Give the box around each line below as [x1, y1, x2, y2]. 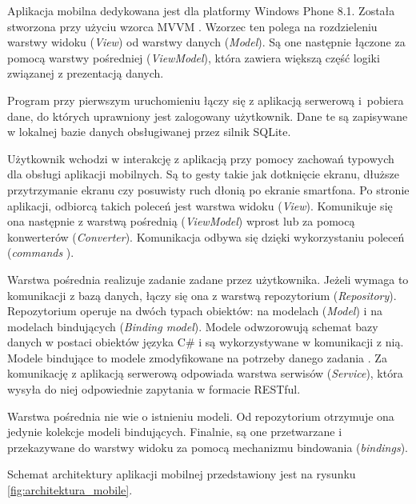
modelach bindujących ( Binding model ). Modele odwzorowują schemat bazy [7, 318, 378, 334]
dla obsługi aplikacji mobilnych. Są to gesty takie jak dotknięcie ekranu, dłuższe [7, 166, 399, 182]
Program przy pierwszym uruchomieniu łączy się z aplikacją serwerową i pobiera [7, 91, 404, 108]
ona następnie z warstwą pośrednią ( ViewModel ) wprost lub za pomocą [7, 213, 355, 230]
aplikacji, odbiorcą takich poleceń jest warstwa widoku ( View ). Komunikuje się [7, 197, 393, 214]
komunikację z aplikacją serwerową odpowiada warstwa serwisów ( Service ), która [7, 365, 403, 382]
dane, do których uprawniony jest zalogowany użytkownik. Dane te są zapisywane [7, 107, 408, 124]
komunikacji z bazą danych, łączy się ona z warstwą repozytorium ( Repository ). [7, 286, 397, 303]
